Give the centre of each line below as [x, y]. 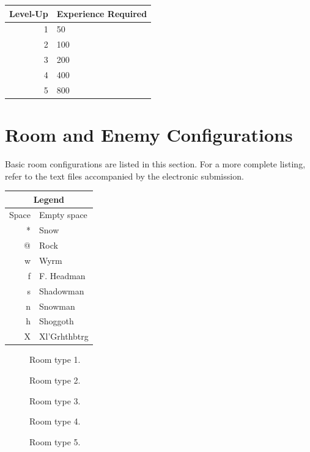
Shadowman [62, 290]
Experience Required [102, 13]
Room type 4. [55, 421]
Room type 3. [55, 400]
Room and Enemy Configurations [149, 134]
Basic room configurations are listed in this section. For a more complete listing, [155, 163]
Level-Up [29, 13]
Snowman [57, 306]
